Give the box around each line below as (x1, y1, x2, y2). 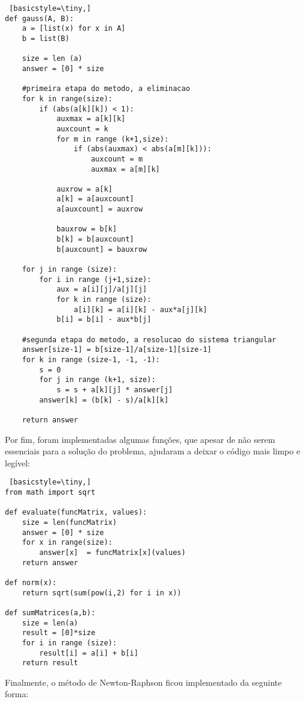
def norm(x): (5, 578, 57, 587)
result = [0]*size (22, 628, 96, 638)
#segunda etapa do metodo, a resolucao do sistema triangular (22, 335, 277, 344)
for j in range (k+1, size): (39, 375, 156, 384)
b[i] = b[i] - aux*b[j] (56, 315, 152, 324)
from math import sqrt (5, 488, 96, 497)
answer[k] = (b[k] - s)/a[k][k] (39, 395, 169, 404)
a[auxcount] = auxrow (56, 205, 143, 214)
